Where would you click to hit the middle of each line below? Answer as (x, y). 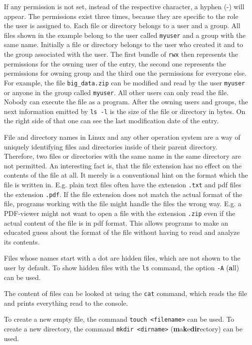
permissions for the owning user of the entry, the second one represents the (115, 63)
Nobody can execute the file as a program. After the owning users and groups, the (126, 102)
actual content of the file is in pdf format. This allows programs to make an (116, 222)
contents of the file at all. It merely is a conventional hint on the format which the (126, 175)
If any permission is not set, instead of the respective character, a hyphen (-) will (124, 6)
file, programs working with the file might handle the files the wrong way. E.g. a (123, 204)
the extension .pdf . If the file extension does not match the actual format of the (123, 194)
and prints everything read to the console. (66, 303)
